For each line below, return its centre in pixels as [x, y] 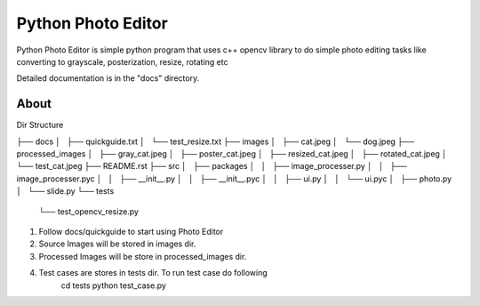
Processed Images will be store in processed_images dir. [143, 256]
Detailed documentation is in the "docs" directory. [108, 78]
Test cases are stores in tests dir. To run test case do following [153, 273]
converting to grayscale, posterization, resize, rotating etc [122, 61]
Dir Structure [40, 125]
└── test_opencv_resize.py [89, 211]
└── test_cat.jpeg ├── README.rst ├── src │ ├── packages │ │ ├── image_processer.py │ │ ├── [212, 166]
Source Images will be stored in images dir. [117, 244]
